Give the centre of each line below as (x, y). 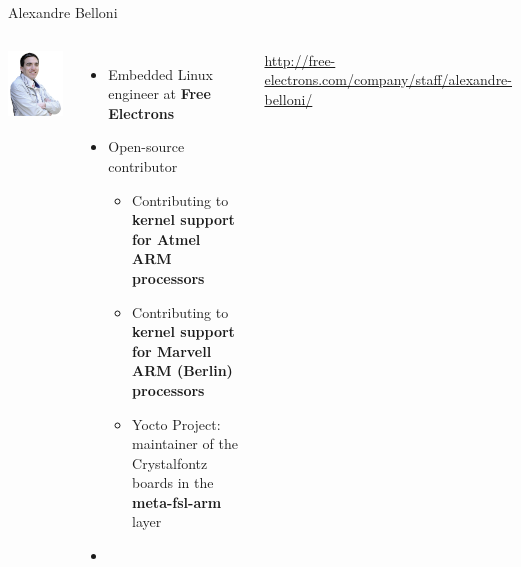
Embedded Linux (160, 73)
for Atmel (166, 238)
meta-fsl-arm (177, 501)
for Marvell (172, 350)
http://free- (300, 59)
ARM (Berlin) (182, 370)
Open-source (146, 146)
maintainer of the (185, 443)
